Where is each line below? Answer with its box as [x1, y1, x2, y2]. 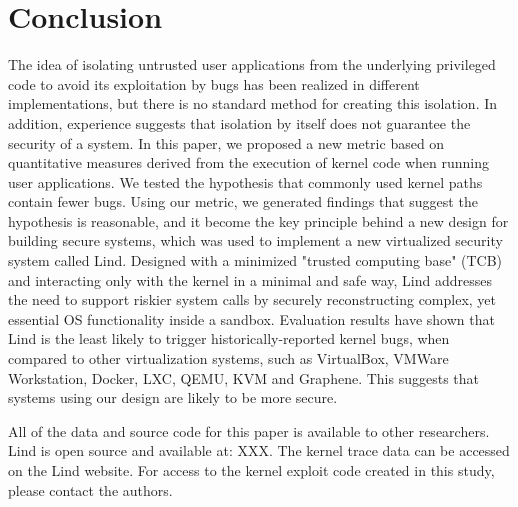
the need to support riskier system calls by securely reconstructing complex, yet [8, 289, 497, 310]
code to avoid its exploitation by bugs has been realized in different [8, 73, 420, 94]
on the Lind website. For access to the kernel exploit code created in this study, [8, 460, 495, 480]
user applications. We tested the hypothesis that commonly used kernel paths [8, 171, 483, 192]
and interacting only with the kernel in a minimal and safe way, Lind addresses [8, 269, 493, 290]
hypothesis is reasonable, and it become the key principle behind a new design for [8, 210, 509, 231]
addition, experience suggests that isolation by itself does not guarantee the [8, 112, 471, 133]
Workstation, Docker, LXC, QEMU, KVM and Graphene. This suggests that [8, 367, 479, 388]
